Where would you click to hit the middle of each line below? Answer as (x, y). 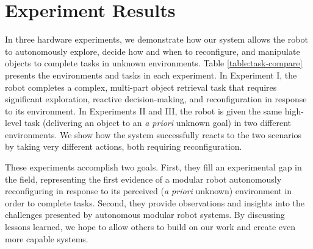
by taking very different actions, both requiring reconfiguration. (124, 146)
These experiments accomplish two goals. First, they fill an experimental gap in (153, 167)
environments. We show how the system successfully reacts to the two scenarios (153, 134)
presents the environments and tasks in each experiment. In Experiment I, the (151, 75)
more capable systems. (47, 238)
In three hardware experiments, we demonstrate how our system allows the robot (156, 39)
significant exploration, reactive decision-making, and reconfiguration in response (156, 99)
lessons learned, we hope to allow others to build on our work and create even (150, 227)
